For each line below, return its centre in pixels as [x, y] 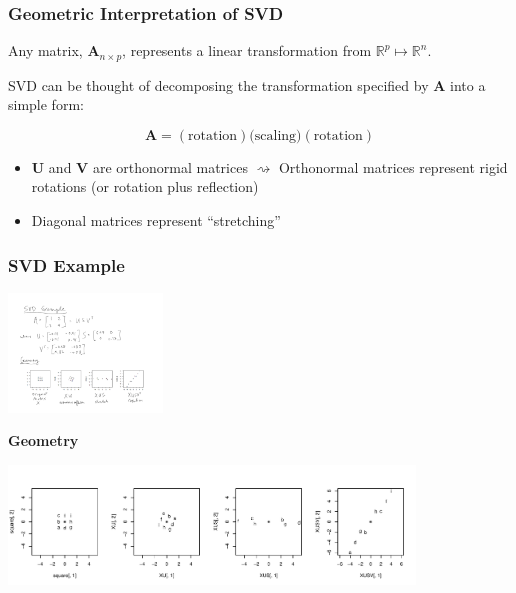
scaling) [278, 135]
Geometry [43, 440]
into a [468, 84]
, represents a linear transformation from [247, 50]
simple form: [46, 104]
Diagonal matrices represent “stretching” [156, 220]
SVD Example [66, 264]
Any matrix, [45, 50]
